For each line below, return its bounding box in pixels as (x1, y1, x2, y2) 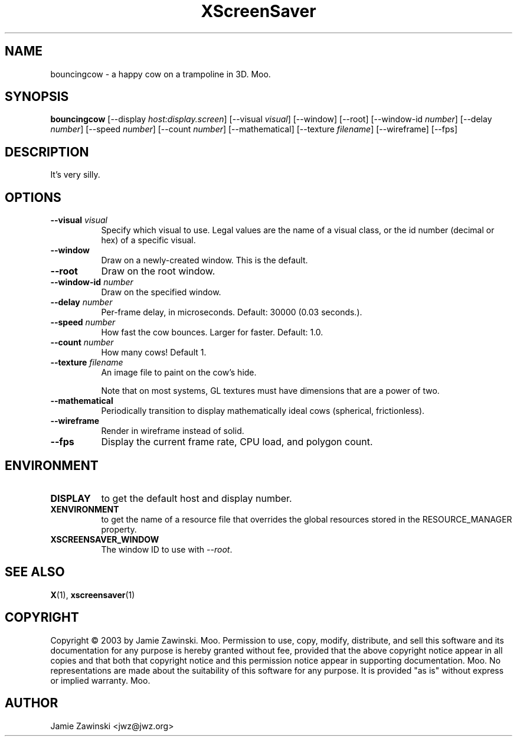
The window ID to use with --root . (101, 544, 233, 554)
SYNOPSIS (5, 89, 69, 105)
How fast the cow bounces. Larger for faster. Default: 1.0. (101, 327, 323, 338)
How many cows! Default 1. (101, 347, 207, 358)
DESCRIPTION (5, 144, 89, 159)
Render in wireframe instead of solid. (101, 426, 244, 436)
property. (101, 524, 137, 534)
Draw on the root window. (101, 265, 215, 278)
